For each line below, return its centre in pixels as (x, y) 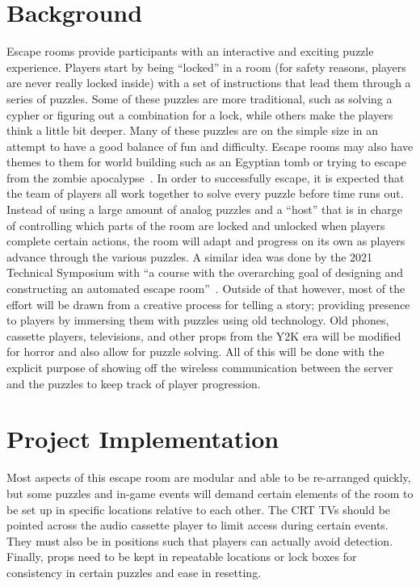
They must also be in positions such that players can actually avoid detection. (200, 540)
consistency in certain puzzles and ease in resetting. (134, 572)
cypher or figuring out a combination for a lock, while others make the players (200, 114)
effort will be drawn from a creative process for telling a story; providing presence (208, 304)
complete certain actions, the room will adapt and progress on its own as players (206, 241)
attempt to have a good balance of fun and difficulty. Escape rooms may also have (210, 146)
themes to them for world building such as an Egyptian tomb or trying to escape (206, 162)
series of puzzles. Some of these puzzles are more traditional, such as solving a (199, 98)
